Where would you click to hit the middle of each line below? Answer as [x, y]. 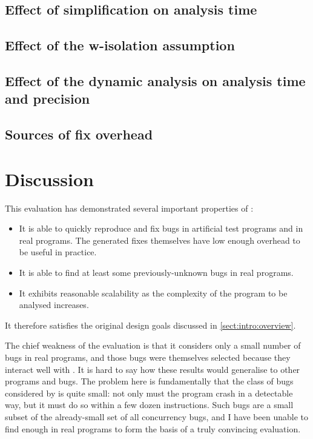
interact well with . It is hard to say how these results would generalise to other [153, 369]
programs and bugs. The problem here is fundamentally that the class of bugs [149, 381]
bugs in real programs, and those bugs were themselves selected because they [148, 357]
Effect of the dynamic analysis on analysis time [155, 80]
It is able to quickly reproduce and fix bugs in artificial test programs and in [161, 228]
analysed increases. [54, 305]
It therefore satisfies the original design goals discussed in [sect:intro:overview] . [150, 325]
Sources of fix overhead [79, 134]
